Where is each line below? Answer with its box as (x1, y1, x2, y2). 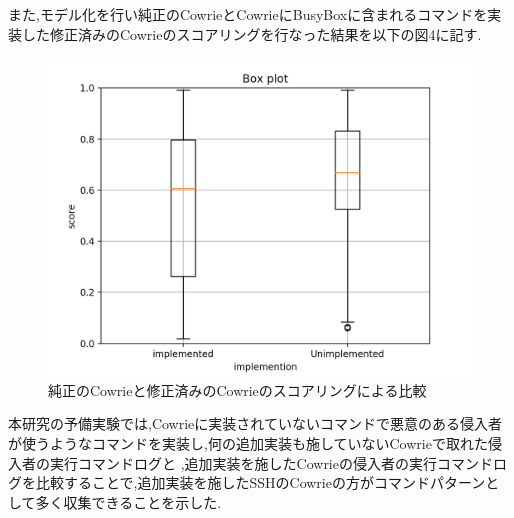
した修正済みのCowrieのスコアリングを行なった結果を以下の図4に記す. (21, 23, 482, 44)
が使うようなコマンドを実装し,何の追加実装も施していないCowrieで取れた (8, 432, 488, 453)
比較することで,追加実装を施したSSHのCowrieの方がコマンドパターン (35, 472, 486, 493)
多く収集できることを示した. (35, 491, 222, 512)
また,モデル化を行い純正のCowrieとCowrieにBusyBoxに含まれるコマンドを (8, 4, 488, 24)
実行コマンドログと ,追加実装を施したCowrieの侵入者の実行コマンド (49, 452, 493, 473)
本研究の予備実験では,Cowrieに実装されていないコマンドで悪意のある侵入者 (8, 413, 502, 434)
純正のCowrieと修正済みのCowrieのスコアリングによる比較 (48, 379, 427, 400)
